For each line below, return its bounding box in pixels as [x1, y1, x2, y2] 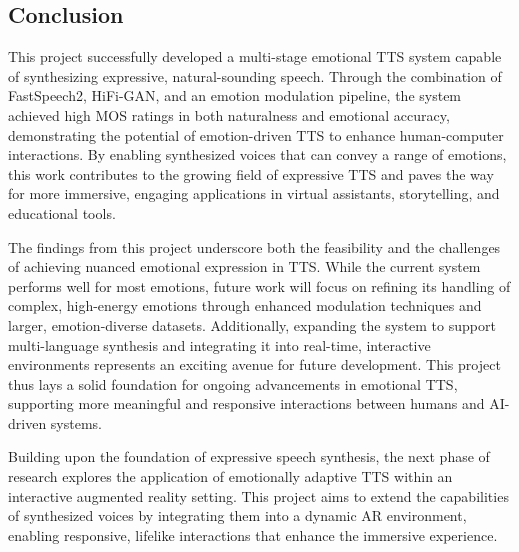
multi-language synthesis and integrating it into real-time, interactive [8, 334, 431, 355]
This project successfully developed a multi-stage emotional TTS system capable [8, 46, 502, 67]
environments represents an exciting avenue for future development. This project [8, 354, 501, 375]
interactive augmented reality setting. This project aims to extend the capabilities [8, 485, 509, 506]
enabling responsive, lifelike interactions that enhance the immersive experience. [8, 524, 498, 545]
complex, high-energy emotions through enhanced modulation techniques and [8, 295, 482, 316]
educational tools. [8, 202, 116, 223]
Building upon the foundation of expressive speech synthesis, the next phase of [8, 446, 490, 467]
